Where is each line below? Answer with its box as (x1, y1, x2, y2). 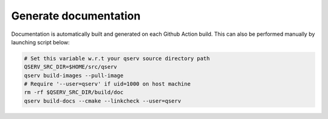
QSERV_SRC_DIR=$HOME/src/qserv (24, 64, 118, 70)
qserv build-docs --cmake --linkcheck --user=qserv (24, 97, 182, 104)
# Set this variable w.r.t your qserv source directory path (24, 55, 210, 62)
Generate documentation (11, 9, 141, 22)
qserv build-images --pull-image (24, 72, 124, 79)
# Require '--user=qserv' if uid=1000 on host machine (24, 81, 191, 87)
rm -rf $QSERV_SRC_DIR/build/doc (24, 89, 124, 96)
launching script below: (11, 38, 70, 46)
